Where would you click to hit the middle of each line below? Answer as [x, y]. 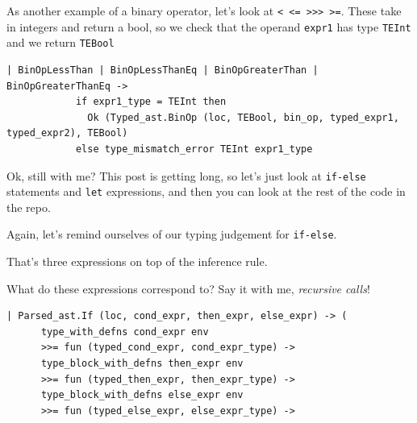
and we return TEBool [60, 42]
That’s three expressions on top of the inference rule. [137, 261]
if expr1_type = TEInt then [151, 102]
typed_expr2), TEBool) [67, 133]
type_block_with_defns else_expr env [142, 395]
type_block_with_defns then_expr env [142, 364]
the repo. [29, 207]
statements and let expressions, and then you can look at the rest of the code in [206, 191]
